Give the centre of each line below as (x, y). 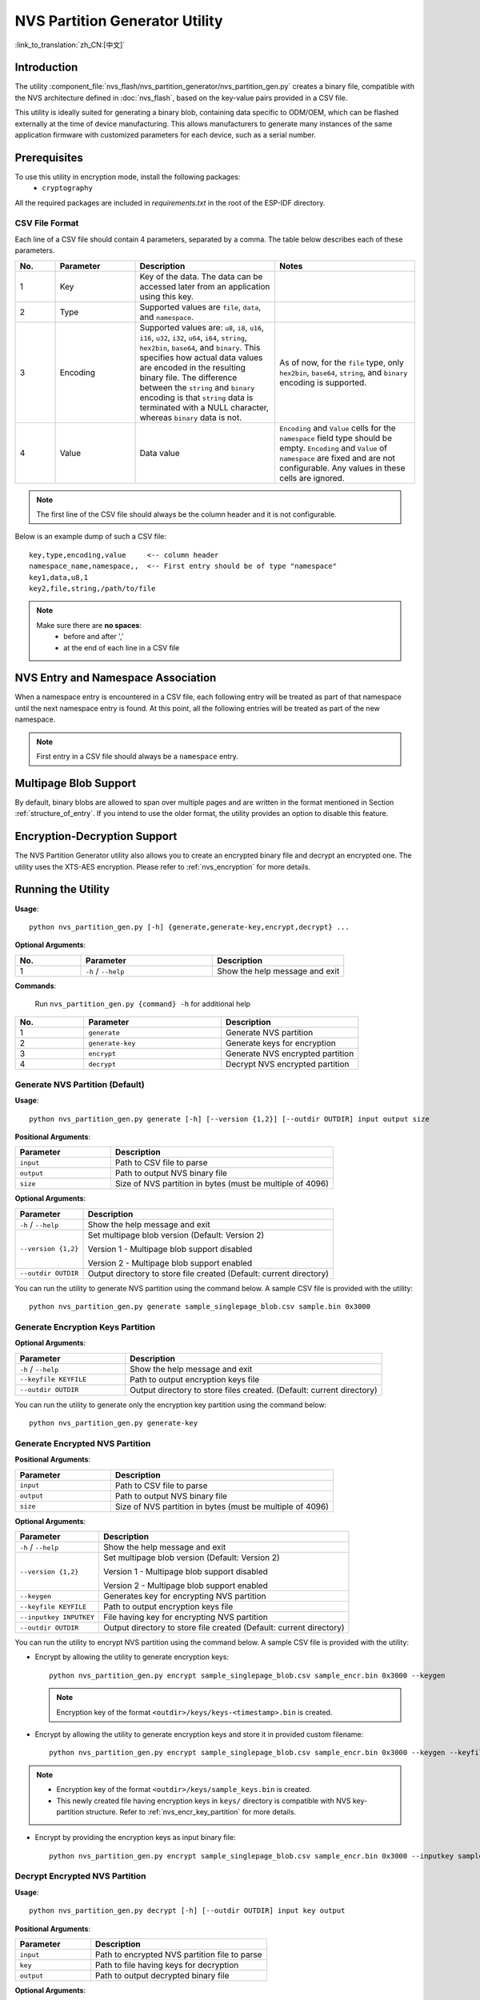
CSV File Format (47, 223)
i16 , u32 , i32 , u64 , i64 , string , (193, 338)
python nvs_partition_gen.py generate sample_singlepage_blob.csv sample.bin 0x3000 (200, 1307)
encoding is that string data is (196, 398)
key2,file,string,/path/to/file (92, 588)
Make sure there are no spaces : (89, 625)
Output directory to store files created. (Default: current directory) (253, 1390)
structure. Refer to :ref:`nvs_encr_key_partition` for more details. (190, 1811)
